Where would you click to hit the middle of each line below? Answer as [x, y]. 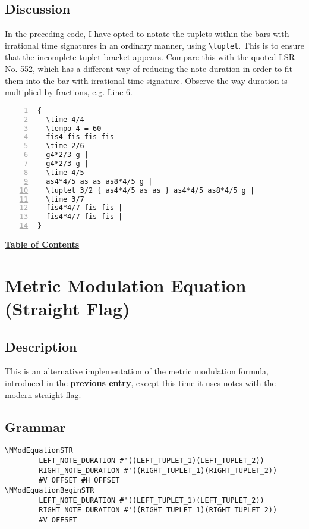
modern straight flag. [43, 394]
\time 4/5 [65, 172]
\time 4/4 [65, 119]
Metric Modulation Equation [126, 285]
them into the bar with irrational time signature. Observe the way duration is [146, 80]
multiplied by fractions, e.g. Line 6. [69, 92]
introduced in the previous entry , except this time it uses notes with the [140, 383]
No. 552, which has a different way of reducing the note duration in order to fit [149, 69]
